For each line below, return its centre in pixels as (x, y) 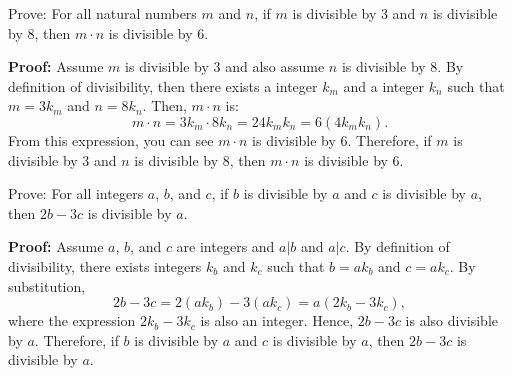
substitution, (47, 285)
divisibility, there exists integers (105, 265)
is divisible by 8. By (402, 66)
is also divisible (451, 320)
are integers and (225, 246)
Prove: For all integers (76, 193)
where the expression (72, 320)
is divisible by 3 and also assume (225, 66)
